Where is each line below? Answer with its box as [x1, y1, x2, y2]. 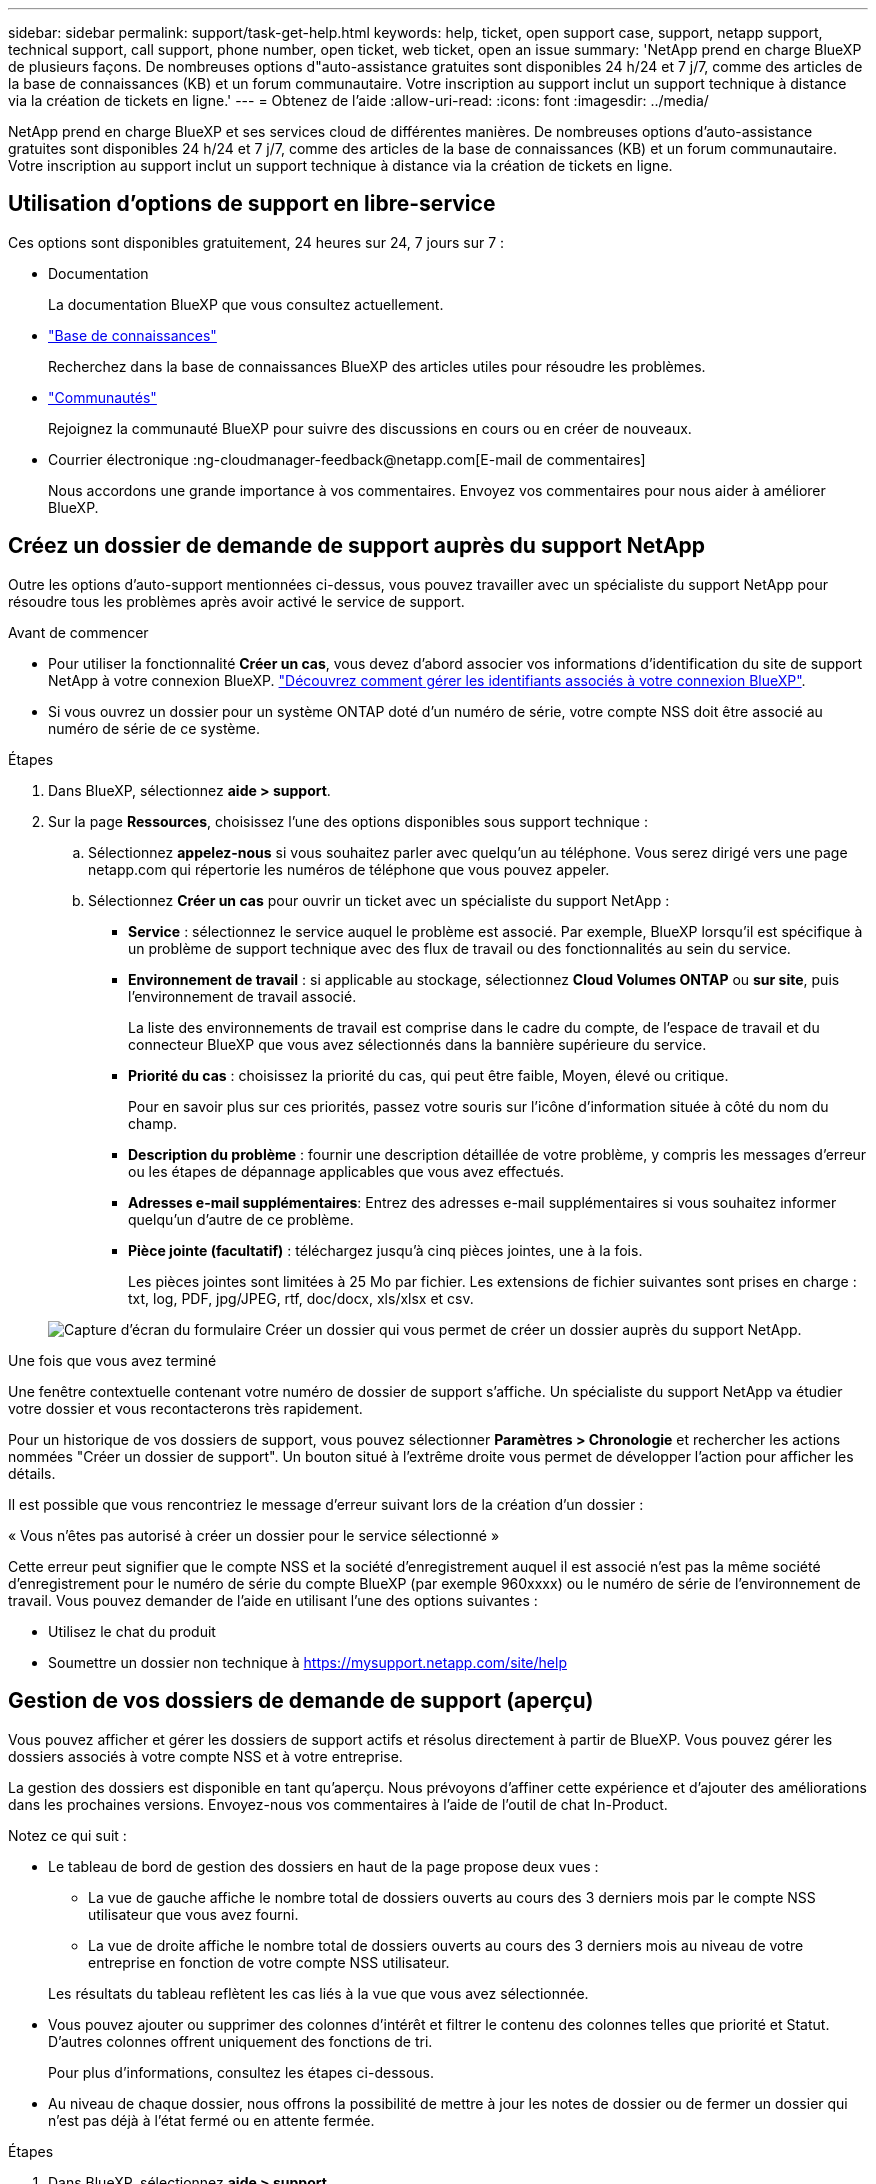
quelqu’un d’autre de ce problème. [128, 1210, 354, 1228]
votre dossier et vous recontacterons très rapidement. [8, 1399, 363, 1417]
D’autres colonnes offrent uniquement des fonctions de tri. [48, 2032, 433, 2050]
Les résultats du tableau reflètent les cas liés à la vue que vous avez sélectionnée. [48, 1984, 589, 2002]
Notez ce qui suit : [8, 1826, 127, 1844]
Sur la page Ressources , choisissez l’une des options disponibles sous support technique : [48, 812, 648, 830]
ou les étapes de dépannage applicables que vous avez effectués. [128, 1162, 565, 1180]
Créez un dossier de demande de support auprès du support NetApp [8, 533, 706, 559]
